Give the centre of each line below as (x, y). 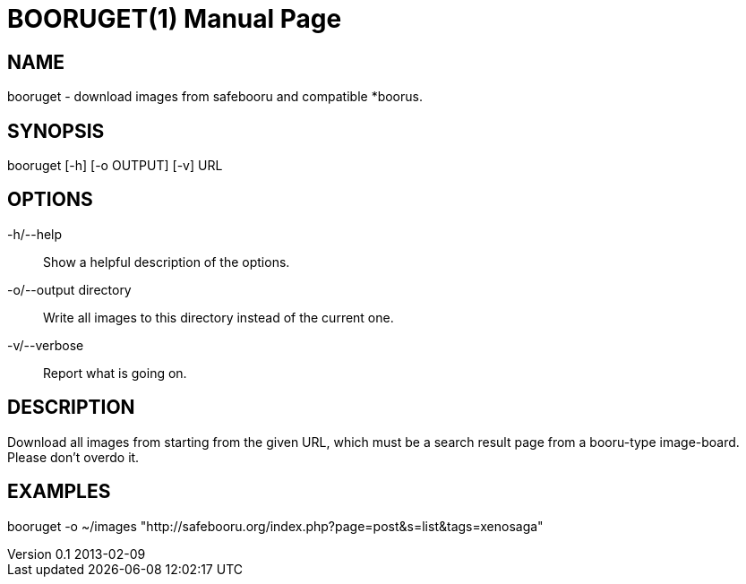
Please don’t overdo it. (73, 457)
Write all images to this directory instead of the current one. (219, 317)
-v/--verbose (46, 345)
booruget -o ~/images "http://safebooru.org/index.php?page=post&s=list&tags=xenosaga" (275, 526)
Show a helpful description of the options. (167, 262)
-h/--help (35, 234)
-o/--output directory (69, 289)
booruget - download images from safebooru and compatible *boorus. (215, 97)
